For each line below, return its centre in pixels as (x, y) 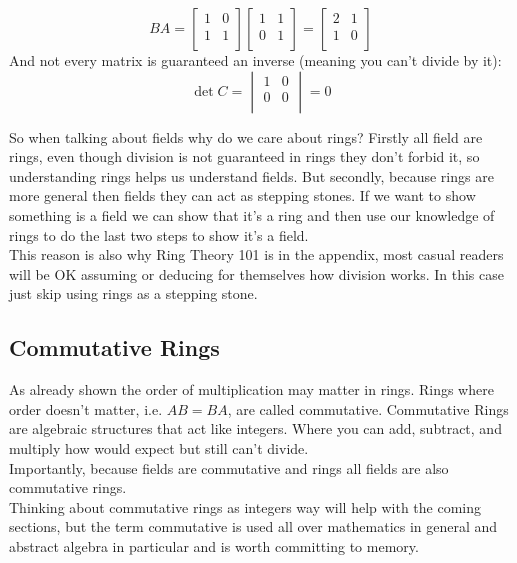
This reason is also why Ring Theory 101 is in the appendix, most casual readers (256, 254)
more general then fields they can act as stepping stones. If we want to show (242, 195)
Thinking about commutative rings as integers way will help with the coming (245, 506)
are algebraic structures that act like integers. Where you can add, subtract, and (255, 428)
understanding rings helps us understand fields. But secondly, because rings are (251, 175)
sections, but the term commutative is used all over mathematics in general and (253, 526)
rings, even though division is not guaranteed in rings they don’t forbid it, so (244, 156)
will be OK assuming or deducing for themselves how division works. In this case (256, 273)
